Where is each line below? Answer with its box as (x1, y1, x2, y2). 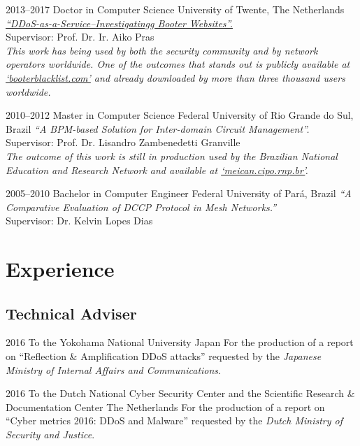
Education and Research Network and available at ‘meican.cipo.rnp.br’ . (6, 162, 308, 177)
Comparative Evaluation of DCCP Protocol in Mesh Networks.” (6, 199, 277, 214)
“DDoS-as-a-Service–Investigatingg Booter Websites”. (6, 15, 233, 30)
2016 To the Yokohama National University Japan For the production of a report (6, 335, 354, 350)
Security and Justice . (6, 427, 95, 442)
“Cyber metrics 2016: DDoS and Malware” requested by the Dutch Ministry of (6, 413, 343, 428)
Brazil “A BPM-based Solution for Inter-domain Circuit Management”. (6, 121, 310, 136)
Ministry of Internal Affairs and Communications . (6, 362, 221, 377)
